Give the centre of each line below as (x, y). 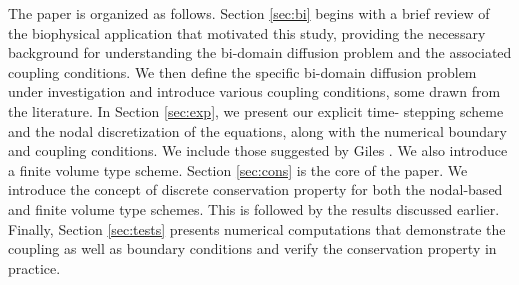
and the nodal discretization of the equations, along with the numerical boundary (257, 130)
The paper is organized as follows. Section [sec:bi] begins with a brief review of (249, 13)
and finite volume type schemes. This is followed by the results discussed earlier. (254, 208)
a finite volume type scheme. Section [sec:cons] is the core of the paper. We (238, 169)
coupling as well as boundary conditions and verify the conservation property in (252, 248)
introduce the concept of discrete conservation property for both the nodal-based (255, 189)
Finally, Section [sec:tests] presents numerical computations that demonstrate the (257, 228)
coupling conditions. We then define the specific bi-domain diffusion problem (242, 71)
